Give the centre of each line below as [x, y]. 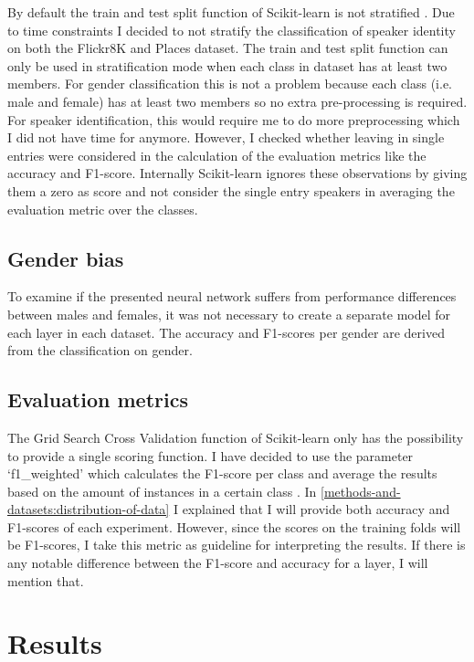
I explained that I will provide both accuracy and [311, 509]
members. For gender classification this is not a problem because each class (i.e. [230, 84]
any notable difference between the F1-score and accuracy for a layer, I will [218, 563]
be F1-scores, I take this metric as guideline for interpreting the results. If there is [237, 545]
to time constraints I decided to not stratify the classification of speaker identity [232, 30]
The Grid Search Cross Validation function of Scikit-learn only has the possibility [236, 437]
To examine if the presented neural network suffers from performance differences [232, 296]
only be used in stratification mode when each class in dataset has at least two [227, 65]
